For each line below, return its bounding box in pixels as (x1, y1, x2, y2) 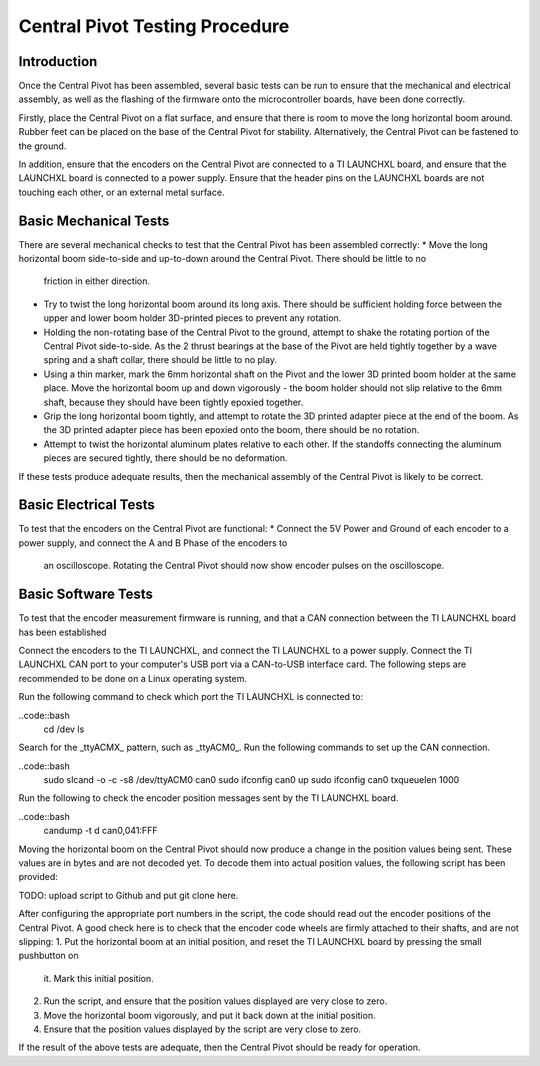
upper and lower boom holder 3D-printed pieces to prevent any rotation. (43, 312, 342, 324)
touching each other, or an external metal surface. (18, 186, 225, 198)
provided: (18, 871, 59, 883)
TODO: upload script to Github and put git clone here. (18, 889, 239, 901)
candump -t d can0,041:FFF (43, 825, 158, 837)
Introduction (18, 53, 98, 70)
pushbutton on (18, 950, 79, 962)
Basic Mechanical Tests (18, 212, 170, 229)
